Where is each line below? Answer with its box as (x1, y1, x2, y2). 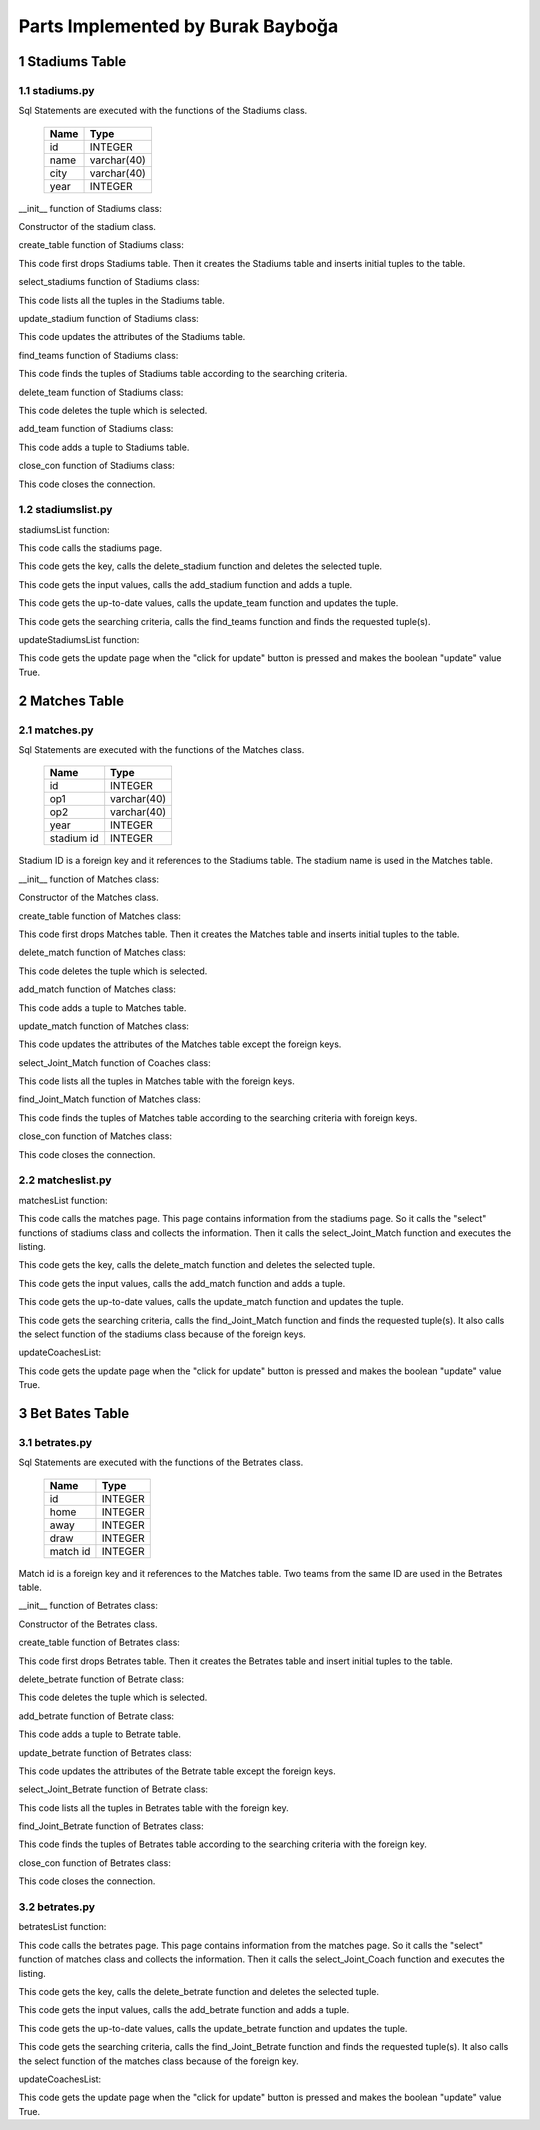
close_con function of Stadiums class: (18, 460, 175, 472)
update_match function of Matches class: (18, 1020, 190, 1032)
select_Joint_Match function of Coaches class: (18, 1056, 211, 1069)
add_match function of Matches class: (18, 983, 177, 995)
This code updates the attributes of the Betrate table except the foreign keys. (18, 1765, 336, 1777)
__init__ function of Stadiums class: (18, 202, 162, 214)
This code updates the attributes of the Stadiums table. (18, 331, 246, 343)
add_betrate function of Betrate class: (18, 1710, 175, 1722)
